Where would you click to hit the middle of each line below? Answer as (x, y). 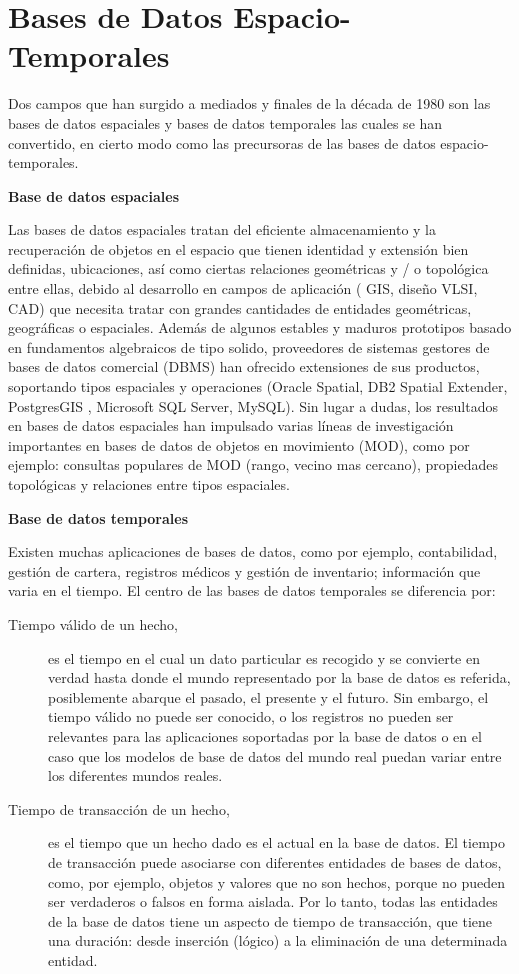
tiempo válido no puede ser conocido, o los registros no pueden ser (251, 716)
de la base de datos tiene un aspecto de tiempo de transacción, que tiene (270, 920)
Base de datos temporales (98, 517)
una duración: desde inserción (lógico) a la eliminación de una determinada (278, 940)
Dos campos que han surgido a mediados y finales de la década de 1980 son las (249, 103)
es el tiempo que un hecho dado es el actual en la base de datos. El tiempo (277, 842)
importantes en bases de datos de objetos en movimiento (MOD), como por (239, 444)
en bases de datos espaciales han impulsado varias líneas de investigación (231, 425)
